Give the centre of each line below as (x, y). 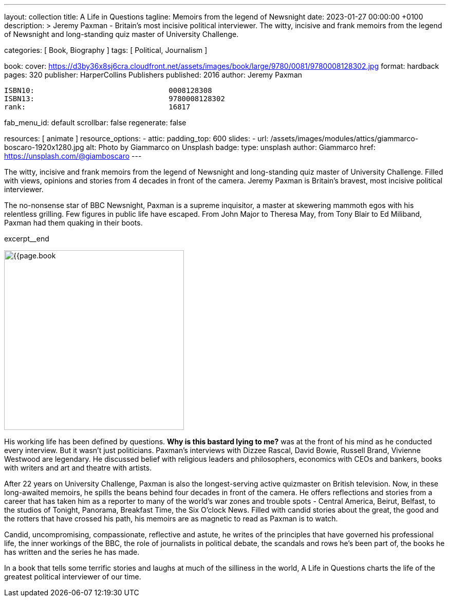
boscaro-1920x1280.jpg (44, 147)
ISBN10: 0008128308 (108, 90)
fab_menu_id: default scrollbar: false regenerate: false (95, 123)
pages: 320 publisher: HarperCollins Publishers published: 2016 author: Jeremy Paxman (153, 75)
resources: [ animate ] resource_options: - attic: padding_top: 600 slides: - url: (136, 138)
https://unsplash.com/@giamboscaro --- (73, 156)
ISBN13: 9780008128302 (115, 99)
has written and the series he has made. (72, 552)
